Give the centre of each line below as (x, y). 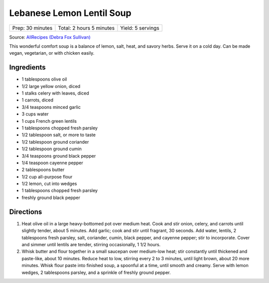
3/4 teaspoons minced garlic (51, 107)
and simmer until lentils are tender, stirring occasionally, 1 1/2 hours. (91, 244)
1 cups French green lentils (49, 121)
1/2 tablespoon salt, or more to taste (59, 135)
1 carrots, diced (38, 100)
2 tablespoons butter (43, 170)
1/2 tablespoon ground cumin (52, 149)
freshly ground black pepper (51, 197)
